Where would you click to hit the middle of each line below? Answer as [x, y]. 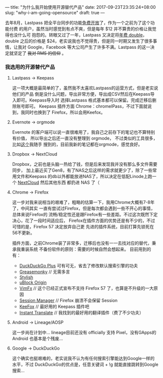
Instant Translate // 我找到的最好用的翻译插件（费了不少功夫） [81, 313]
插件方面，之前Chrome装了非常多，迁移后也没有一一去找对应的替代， [82, 243]
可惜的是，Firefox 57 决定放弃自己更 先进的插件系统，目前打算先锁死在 [83, 227]
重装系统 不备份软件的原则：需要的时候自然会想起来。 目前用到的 [86, 249]
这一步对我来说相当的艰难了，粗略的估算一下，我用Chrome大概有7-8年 [83, 202]
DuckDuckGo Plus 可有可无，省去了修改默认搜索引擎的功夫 [79, 266]
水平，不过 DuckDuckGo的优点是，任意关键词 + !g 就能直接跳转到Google [85, 364]
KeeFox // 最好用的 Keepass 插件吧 [54, 307]
